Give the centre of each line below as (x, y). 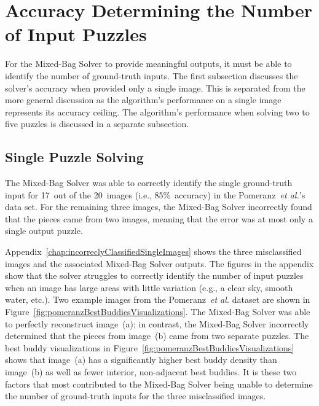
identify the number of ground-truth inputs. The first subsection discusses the (152, 75)
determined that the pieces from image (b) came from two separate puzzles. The (157, 336)
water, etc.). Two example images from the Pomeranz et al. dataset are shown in (158, 299)
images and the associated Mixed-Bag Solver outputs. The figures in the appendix (159, 263)
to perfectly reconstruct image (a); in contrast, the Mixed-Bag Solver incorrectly (157, 323)
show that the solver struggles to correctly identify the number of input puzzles (154, 275)
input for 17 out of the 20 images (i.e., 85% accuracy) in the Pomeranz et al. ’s (155, 194)
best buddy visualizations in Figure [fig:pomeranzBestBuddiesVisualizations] (150, 347)
